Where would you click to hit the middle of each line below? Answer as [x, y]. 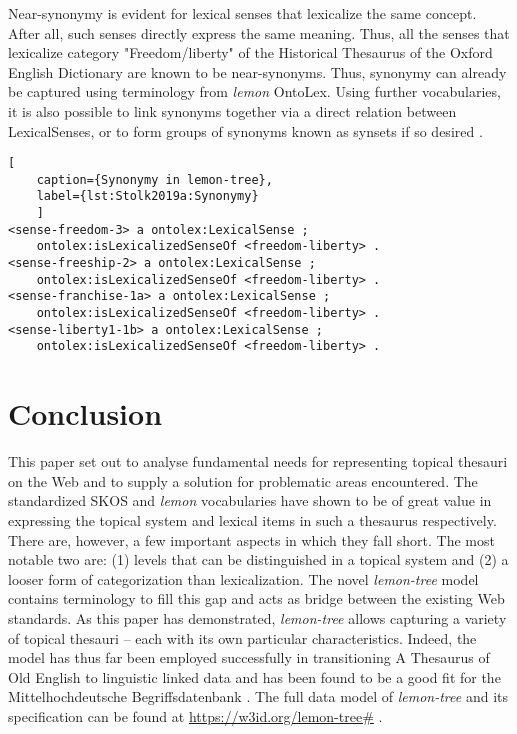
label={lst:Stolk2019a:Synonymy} [147, 196]
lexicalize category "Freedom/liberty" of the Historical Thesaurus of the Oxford [250, 52]
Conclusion [85, 413]
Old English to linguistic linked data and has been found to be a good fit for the [254, 676]
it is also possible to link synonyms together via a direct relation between [232, 110]
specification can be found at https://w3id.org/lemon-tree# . [195, 715]
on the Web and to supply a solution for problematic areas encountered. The [243, 480]
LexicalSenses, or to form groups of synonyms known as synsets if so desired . [245, 130]
